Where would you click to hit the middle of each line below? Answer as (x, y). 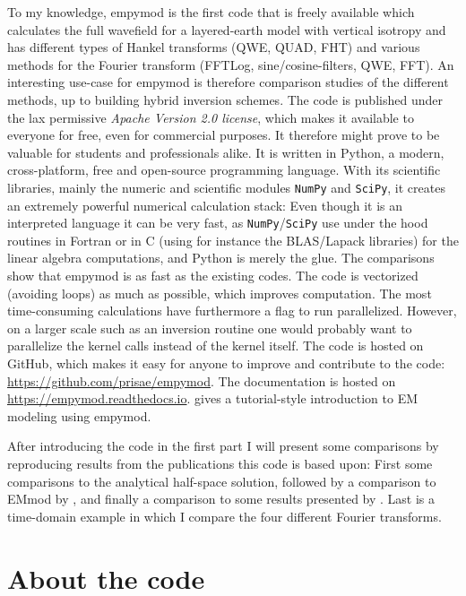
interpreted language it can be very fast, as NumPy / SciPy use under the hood (218, 223)
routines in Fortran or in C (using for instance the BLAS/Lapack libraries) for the (233, 240)
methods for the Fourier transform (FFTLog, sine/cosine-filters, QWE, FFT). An (231, 64)
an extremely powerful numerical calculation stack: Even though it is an (205, 205)
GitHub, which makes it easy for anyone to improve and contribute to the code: (226, 363)
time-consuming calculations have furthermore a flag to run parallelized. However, (232, 311)
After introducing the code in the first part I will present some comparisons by (223, 446)
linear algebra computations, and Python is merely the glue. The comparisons (221, 258)
